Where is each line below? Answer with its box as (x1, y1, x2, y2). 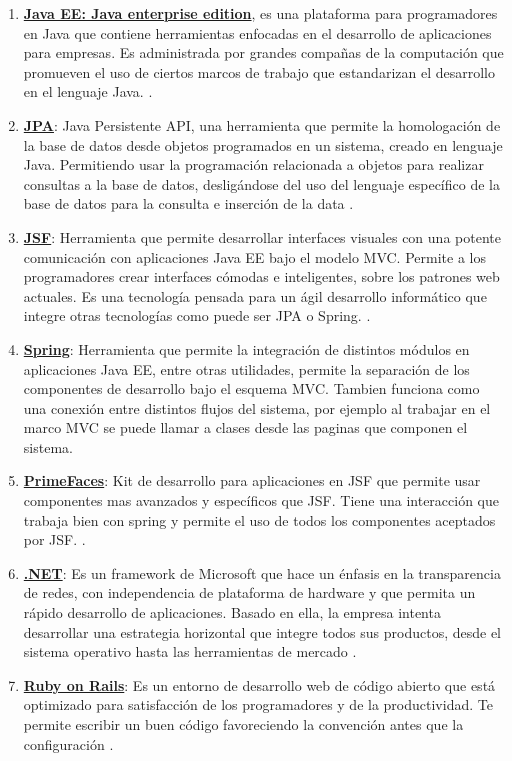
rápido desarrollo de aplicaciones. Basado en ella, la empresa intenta (23, 602, 441, 623)
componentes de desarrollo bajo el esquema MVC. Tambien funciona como (23, 378, 480, 399)
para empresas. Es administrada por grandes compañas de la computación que (23, 42, 504, 63)
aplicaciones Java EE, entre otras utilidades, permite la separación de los (23, 358, 470, 379)
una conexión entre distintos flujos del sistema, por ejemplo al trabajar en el (23, 397, 491, 418)
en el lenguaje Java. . (23, 81, 153, 102)
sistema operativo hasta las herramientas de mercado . (23, 641, 357, 662)
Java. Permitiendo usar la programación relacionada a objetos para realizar (23, 154, 484, 175)
